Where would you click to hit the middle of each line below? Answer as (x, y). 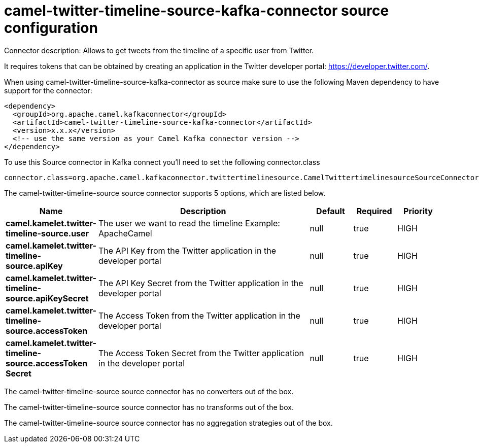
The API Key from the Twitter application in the (187, 250)
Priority (418, 211)
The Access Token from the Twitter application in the (199, 315)
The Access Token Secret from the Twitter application (201, 353)
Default (331, 211)
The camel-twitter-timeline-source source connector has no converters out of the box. (149, 391)
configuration (51, 28)
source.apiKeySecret (47, 298)
